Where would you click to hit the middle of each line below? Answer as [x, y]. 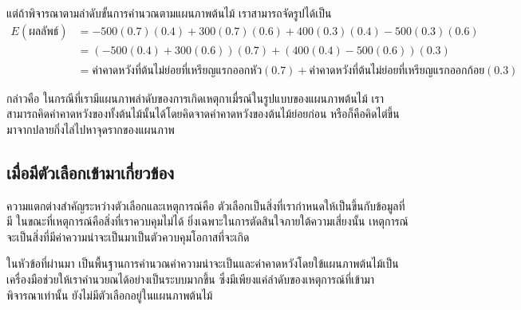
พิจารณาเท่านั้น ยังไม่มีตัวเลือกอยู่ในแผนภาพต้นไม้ [110, 294]
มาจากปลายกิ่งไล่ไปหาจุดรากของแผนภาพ [91, 129]
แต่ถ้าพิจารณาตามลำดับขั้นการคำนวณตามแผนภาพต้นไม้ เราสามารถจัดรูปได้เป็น [169, 13]
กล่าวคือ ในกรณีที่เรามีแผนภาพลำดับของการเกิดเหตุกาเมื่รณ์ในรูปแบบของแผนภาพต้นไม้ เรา [195, 98]
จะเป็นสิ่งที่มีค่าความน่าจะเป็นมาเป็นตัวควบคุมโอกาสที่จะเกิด [128, 236]
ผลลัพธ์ [44, 31]
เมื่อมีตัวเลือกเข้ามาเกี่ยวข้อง [90, 172]
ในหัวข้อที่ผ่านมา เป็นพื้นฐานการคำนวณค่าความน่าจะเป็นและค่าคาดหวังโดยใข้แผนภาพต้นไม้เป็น [203, 263]
